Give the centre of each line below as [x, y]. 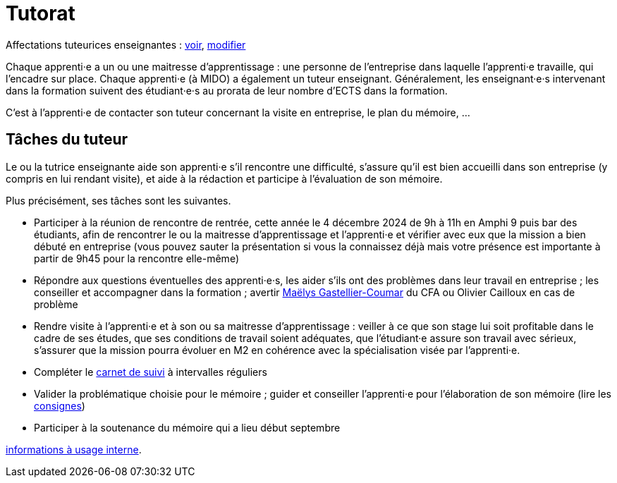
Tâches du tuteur [67, 140]
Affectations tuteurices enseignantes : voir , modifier [126, 44]
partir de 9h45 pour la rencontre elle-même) [136, 258]
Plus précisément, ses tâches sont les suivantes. [118, 200]
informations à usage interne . [74, 449]
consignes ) [60, 405]
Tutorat [41, 13]
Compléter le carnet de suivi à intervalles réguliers [151, 372]
